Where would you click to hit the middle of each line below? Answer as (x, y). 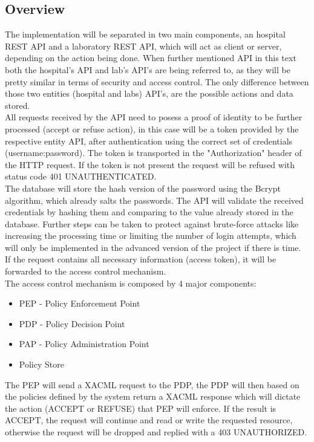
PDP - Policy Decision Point (72, 323)
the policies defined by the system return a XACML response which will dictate (153, 396)
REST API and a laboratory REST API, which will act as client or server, (143, 46)
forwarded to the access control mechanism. (86, 271)
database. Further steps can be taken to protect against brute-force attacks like (152, 223)
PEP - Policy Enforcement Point (80, 303)
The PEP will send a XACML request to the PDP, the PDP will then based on (152, 384)
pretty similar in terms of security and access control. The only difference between (157, 81)
